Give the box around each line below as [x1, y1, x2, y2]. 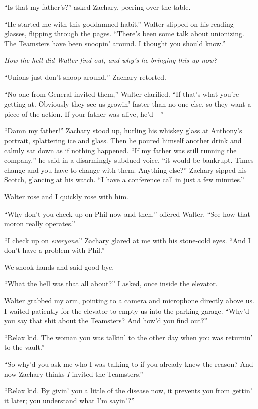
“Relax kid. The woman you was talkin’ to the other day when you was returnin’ [4, 332, 253, 342]
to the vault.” [4, 342, 45, 352]
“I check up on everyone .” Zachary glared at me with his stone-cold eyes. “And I [4, 235, 251, 245]
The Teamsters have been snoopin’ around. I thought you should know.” [4, 38, 226, 48]
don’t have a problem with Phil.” [4, 245, 105, 255]
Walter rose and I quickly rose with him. [4, 191, 128, 201]
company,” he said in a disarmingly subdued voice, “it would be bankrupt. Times [4, 155, 254, 165]
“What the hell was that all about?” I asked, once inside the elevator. [4, 278, 218, 289]
